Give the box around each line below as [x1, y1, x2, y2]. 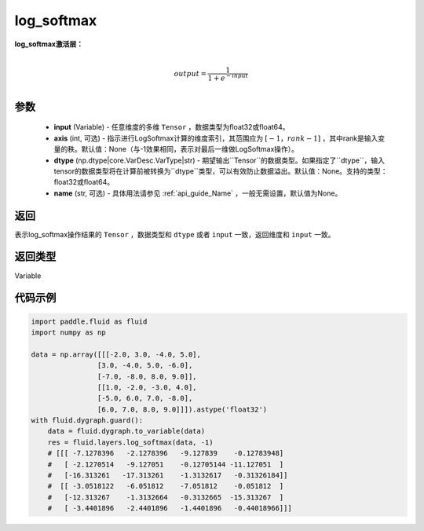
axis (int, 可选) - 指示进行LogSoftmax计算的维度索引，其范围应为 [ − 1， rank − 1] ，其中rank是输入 [53, 134, 378, 143]
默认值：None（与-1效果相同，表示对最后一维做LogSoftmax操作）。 [81, 145, 298, 154]
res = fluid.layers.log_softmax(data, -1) [47, 438, 214, 447]
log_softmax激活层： [14, 39, 84, 49]
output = [174, 69, 207, 78]
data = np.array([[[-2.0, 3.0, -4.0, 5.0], [31, 350, 202, 359]
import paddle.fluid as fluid [31, 317, 148, 326]
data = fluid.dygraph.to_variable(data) [47, 427, 206, 436]
